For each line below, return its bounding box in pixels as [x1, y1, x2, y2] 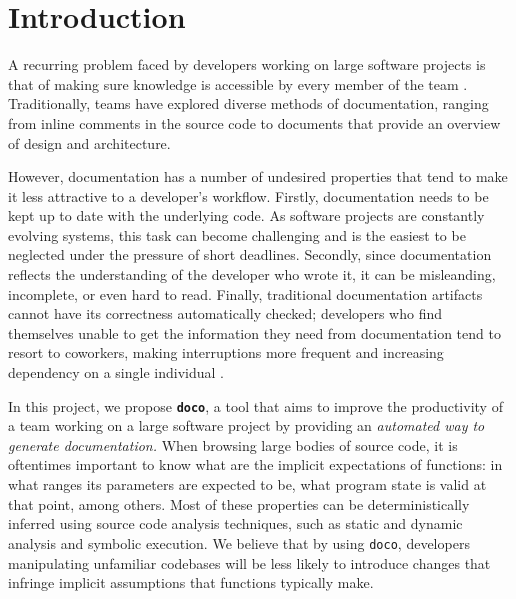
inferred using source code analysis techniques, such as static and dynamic [8, 513, 463, 534]
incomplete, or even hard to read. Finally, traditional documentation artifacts [8, 283, 483, 304]
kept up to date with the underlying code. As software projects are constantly [8, 205, 485, 226]
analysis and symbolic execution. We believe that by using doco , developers [8, 532, 470, 553]
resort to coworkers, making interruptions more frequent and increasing [8, 342, 444, 363]
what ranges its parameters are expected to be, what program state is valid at [8, 474, 487, 495]
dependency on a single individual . [8, 362, 224, 383]
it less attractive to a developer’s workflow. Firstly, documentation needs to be [8, 185, 489, 206]
